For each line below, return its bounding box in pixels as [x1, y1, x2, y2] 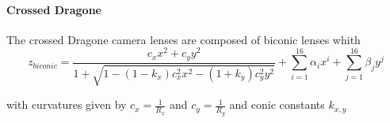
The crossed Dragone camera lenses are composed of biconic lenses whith [6, 31, 361, 47]
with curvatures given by [6, 96, 127, 113]
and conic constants [229, 96, 325, 113]
